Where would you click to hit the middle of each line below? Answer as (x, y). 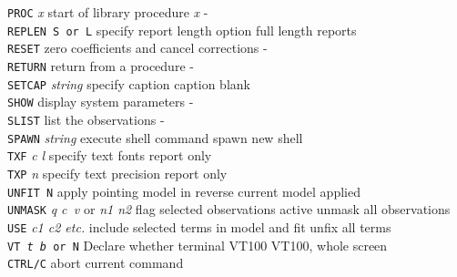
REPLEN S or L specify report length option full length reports (182, 30)
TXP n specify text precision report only (117, 173)
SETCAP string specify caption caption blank (129, 83)
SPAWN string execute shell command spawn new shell (155, 137)
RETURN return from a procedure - (101, 65)
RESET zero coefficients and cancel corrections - (137, 48)
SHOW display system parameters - (101, 102)
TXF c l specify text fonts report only (110, 155)
